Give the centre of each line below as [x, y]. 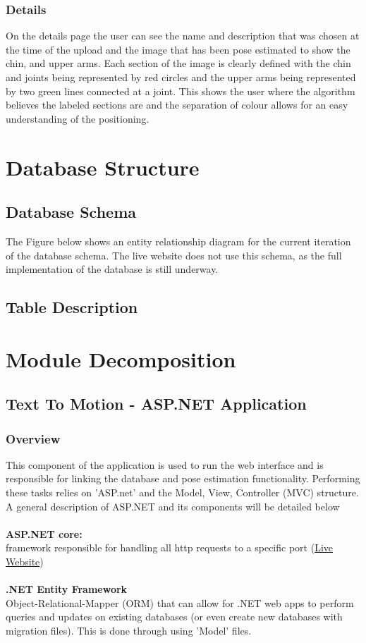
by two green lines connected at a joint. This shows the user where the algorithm [181, 91]
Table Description [72, 307]
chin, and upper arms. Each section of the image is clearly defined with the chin [178, 63]
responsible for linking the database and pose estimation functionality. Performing [183, 478]
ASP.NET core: [44, 533]
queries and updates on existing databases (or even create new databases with [174, 617]
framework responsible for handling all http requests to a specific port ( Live [170, 547]
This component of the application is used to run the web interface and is [165, 464]
